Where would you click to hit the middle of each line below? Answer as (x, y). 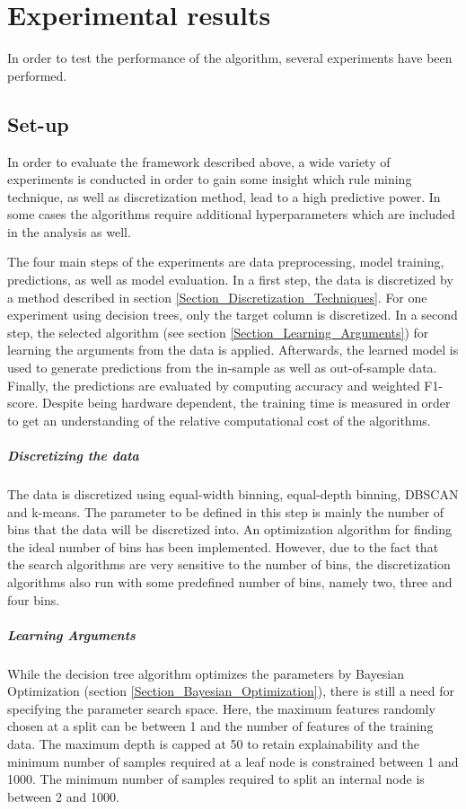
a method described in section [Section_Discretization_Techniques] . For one (217, 297)
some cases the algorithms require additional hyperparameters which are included (231, 214)
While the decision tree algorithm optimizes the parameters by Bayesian (206, 673)
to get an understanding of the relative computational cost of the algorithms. (219, 420)
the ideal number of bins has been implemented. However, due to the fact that (223, 546)
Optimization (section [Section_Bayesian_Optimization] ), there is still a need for (231, 691)
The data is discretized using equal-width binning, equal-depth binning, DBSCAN (233, 493)
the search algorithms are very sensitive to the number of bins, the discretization (229, 564)
